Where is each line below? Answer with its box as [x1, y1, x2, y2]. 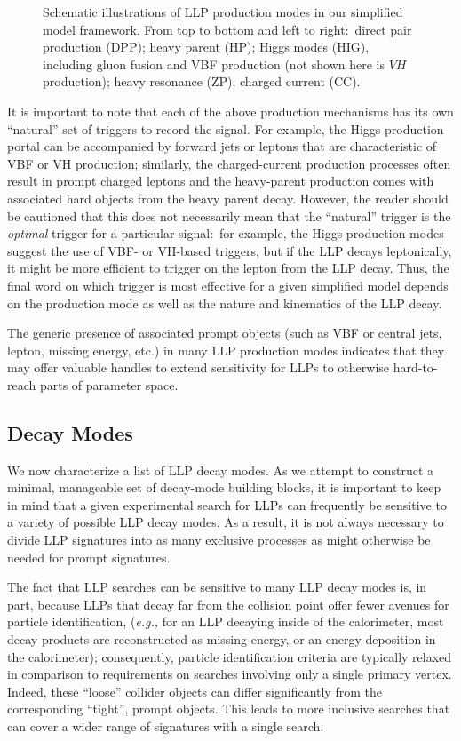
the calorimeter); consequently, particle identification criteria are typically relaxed [7, 647, 452, 665]
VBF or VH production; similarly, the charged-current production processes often [7, 154, 451, 172]
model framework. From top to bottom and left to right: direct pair [43, 20, 412, 38]
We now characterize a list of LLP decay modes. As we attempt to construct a [7, 460, 434, 479]
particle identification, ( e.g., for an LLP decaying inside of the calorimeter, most [7, 612, 444, 631]
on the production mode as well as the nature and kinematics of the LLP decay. [7, 293, 442, 312]
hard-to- [393, 358, 438, 377]
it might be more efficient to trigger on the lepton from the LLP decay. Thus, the [7, 259, 449, 277]
